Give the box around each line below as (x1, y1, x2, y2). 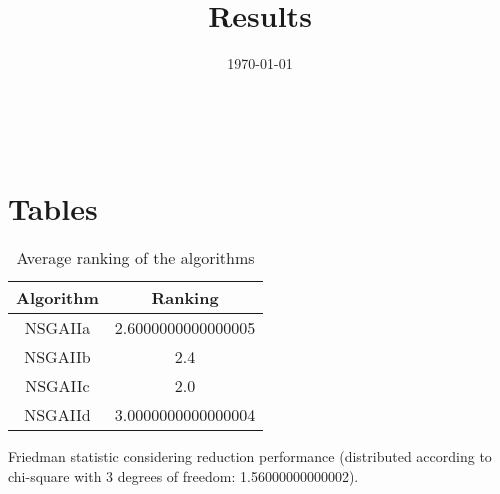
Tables (8, 187, 98, 228)
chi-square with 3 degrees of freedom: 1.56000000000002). (8, 466, 359, 487)
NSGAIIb (24, 345, 91, 369)
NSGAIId (24, 403, 91, 427)
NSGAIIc (25, 374, 90, 398)
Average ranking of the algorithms (16, 246, 255, 270)
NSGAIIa (24, 316, 91, 340)
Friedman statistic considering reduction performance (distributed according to (8, 446, 492, 467)
